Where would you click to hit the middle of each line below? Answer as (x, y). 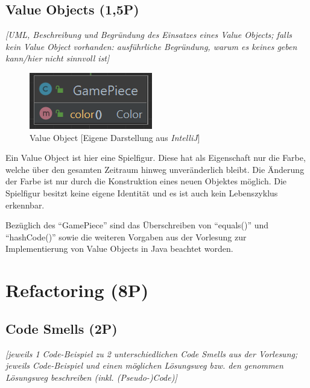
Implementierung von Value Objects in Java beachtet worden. (119, 249)
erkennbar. (25, 205)
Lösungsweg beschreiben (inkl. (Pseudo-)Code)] (91, 377)
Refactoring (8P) (77, 290)
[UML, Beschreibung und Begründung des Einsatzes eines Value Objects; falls (149, 35)
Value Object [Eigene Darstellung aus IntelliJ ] (115, 137)
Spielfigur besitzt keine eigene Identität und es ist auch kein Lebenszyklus (142, 192)
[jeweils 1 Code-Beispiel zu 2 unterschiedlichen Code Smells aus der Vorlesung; (152, 353)
